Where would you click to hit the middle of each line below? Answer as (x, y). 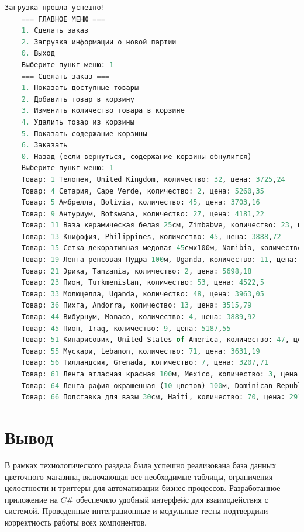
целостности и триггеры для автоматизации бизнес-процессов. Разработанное (143, 488)
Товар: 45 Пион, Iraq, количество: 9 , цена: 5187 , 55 (126, 328)
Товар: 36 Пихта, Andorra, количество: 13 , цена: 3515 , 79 (137, 305)
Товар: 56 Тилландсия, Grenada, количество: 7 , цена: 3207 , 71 (145, 363)
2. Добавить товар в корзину (78, 99)
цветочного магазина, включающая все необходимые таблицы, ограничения (139, 476)
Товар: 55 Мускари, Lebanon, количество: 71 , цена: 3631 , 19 (141, 351)
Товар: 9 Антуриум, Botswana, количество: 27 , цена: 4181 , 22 (143, 214)
